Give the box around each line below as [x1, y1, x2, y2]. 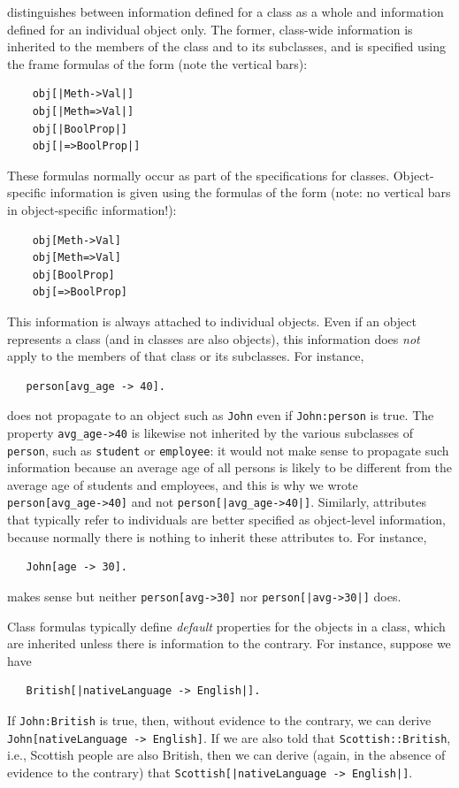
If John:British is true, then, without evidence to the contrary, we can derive [7, 710, 432, 729]
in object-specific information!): [7, 200, 177, 218]
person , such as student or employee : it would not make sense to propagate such [7, 440, 449, 459]
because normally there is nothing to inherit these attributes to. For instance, [7, 527, 427, 546]
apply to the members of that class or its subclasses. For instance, [7, 347, 364, 365]
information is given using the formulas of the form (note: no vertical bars [50, 183, 451, 202]
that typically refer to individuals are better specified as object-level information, [7, 510, 446, 529]
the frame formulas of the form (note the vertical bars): [7, 54, 308, 73]
